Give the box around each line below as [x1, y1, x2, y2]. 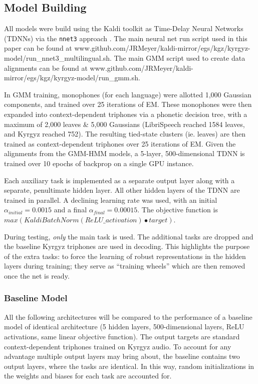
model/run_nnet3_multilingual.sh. [4, 53, 112, 63]
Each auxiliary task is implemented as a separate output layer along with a [4, 175, 235, 185]
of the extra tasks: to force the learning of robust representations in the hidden [4, 250, 246, 261]
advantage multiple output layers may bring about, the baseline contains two [4, 351, 240, 361]
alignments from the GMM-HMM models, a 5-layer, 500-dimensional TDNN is [4, 148, 245, 159]
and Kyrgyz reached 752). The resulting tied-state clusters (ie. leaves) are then [4, 129, 245, 139]
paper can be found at [4, 43, 72, 53]
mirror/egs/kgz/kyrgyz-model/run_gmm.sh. [4, 72, 140, 83]
